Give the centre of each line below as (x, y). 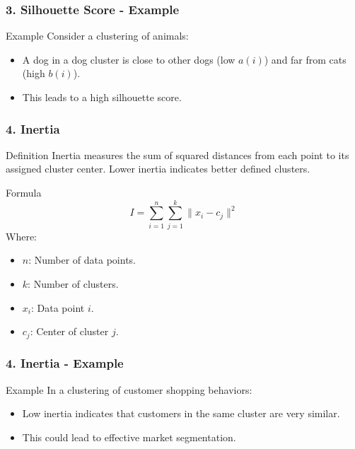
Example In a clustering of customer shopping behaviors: (129, 389)
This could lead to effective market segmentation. (129, 437)
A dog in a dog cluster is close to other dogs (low (129, 59)
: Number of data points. (82, 260)
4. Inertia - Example (65, 363)
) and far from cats (305, 59)
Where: (21, 236)
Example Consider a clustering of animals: (97, 36)
